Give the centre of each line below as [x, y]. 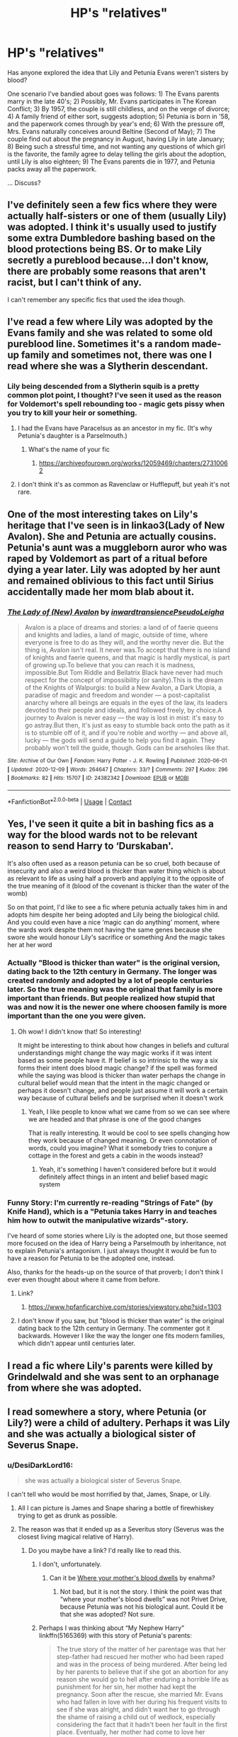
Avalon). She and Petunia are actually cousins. [112, 536]
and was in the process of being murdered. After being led [142, 1664]
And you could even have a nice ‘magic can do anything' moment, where [114, 922]
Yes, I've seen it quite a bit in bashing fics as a [110, 824]
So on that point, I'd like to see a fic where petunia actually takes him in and [118, 907]
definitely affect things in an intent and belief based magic [124, 1177]
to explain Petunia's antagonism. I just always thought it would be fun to [112, 1251]
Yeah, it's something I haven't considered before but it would [127, 1169]
